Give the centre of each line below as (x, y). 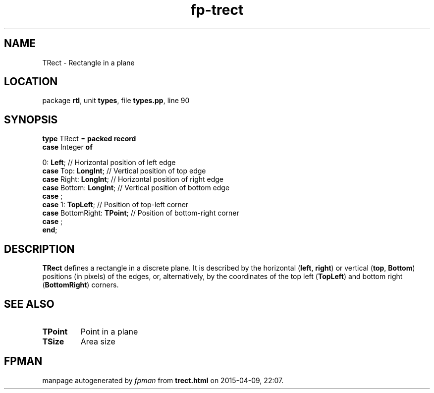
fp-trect (217, 10)
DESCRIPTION (39, 249)
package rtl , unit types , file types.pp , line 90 (116, 101)
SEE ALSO (29, 304)
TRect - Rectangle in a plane (88, 62)
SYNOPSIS (31, 119)
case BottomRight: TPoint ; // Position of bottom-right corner (141, 213)
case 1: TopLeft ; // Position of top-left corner (115, 205)
